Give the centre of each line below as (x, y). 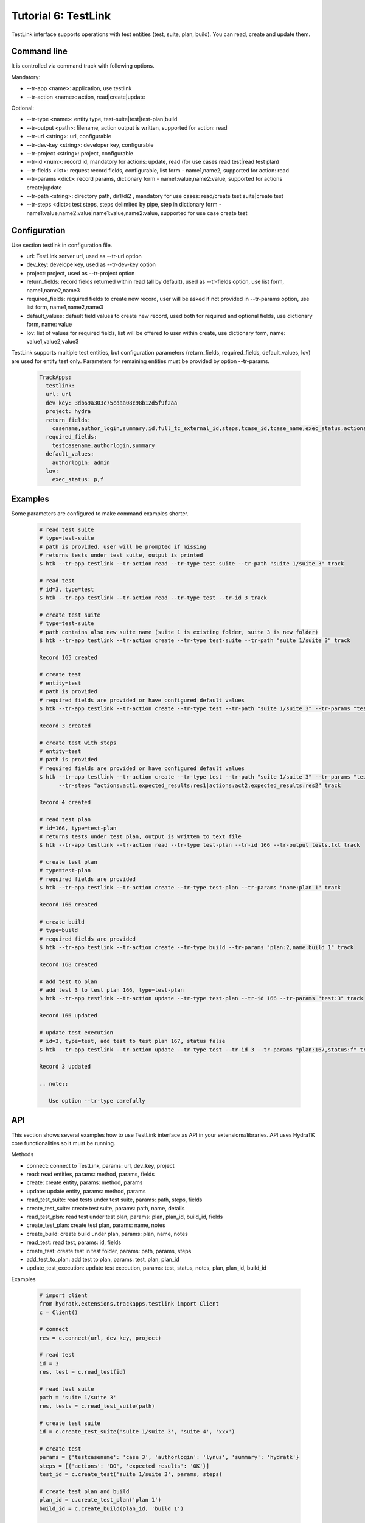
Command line (40, 51)
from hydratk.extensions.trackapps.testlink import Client (129, 1304)
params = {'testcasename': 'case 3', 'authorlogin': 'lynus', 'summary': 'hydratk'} (169, 1457)
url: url (59, 394)
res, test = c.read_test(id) (83, 1372)
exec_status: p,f (78, 479)
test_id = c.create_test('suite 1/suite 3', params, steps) (131, 1474)
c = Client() (59, 1312)
